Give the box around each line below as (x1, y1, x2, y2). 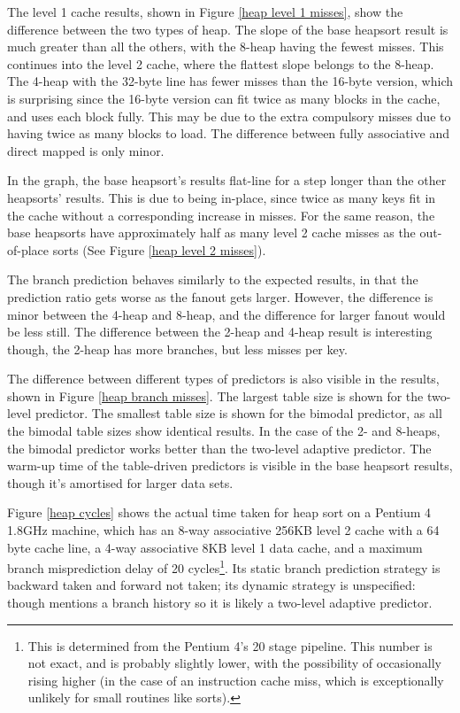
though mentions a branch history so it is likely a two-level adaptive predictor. (7, 593, 433, 612)
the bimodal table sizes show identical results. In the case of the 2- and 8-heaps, (7, 422, 441, 440)
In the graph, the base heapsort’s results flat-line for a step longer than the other (7, 171, 447, 190)
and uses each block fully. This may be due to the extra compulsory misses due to (7, 106, 451, 125)
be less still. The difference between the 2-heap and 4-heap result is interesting (7, 322, 433, 341)
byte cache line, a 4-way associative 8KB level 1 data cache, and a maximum (7, 538, 423, 556)
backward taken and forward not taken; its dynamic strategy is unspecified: (7, 576, 416, 594)
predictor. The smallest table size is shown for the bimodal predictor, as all (34, 404, 442, 422)
